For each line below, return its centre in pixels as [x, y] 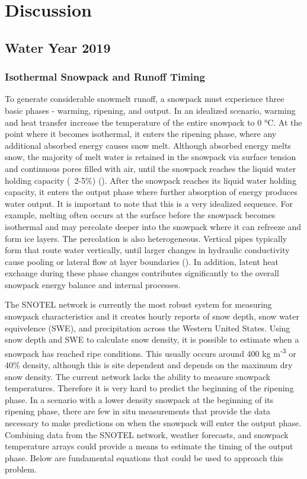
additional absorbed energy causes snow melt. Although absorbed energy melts [148, 145]
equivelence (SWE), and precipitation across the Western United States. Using [148, 328]
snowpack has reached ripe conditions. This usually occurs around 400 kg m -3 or [151, 352]
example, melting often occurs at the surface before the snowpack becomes [140, 215]
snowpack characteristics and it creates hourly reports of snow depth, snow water [152, 316]
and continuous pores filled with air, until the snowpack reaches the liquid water [151, 168]
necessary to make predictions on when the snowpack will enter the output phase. [153, 423]
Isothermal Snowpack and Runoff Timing [105, 77]
